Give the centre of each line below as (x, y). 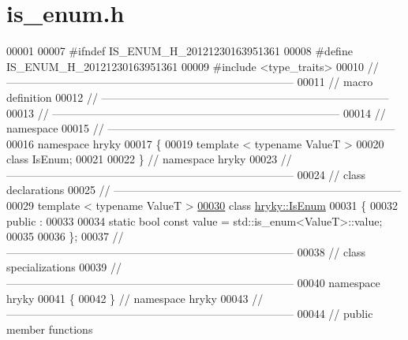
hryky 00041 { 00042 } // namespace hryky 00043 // (135, 298)
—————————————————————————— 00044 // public (190, 314)
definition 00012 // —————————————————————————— (198, 97)
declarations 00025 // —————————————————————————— (204, 190)
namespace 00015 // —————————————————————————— (201, 128)
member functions (50, 329)
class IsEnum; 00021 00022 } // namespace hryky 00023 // (149, 159)
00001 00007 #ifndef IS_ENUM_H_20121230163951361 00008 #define (180, 51)
